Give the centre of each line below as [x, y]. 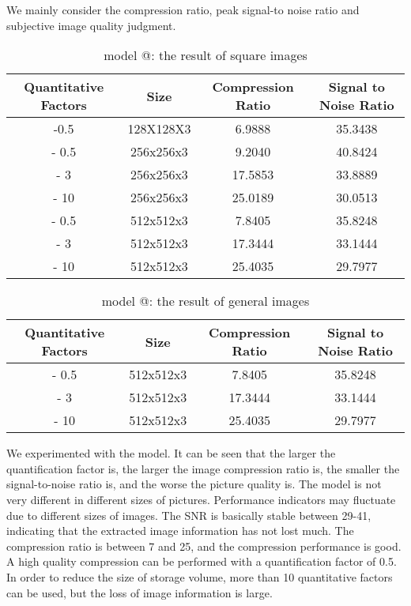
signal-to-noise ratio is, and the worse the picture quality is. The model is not [194, 484]
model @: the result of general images [205, 301]
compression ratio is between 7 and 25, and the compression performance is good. [204, 546]
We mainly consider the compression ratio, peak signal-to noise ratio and [183, 9]
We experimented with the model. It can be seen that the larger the [171, 453]
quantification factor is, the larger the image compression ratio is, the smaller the [203, 468]
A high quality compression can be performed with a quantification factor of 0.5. [202, 561]
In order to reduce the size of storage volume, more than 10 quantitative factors [200, 576]
